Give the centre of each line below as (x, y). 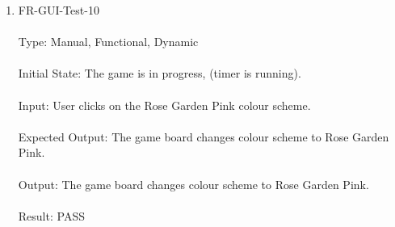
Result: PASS (51, 215)
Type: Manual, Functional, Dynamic (108, 42)
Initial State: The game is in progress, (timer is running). (160, 73)
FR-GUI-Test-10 (59, 10)
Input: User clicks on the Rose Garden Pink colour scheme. (164, 105)
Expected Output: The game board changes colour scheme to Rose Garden (204, 136)
